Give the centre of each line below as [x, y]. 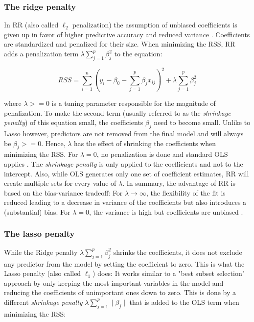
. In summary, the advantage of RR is [179, 183]
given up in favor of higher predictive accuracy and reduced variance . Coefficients [127, 34]
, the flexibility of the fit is [186, 192]
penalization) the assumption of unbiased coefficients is [155, 25]
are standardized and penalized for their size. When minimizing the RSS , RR [120, 44]
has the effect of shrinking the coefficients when [145, 143]
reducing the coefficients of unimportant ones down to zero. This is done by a [120, 292]
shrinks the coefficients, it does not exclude [178, 252]
